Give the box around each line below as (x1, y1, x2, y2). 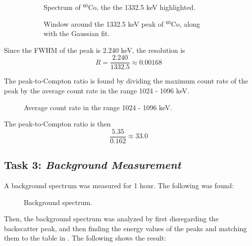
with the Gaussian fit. (44, 28, 110, 39)
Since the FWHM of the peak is (4, 44, 101, 55)
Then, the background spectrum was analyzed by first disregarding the (4, 213, 219, 224)
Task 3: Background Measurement (4, 157, 181, 172)
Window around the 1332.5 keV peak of (44, 18, 164, 29)
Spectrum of (44, 2, 81, 12)
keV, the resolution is (121, 44, 185, 55)
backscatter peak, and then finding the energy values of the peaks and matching (4, 223, 247, 233)
